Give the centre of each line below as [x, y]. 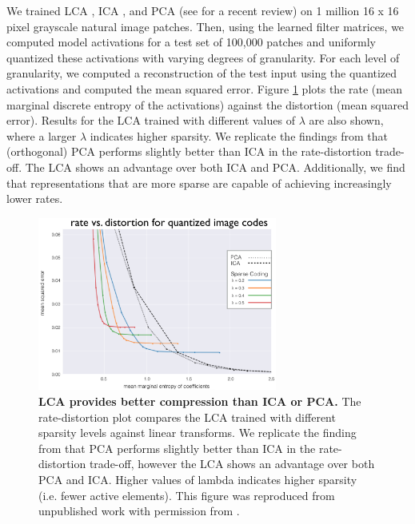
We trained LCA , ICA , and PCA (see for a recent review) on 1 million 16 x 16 [203, 10]
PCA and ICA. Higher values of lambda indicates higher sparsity [198, 479]
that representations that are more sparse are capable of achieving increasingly [199, 183]
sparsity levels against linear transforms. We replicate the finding [198, 433]
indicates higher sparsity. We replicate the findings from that [239, 135]
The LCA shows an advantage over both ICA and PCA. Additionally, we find [215, 167]
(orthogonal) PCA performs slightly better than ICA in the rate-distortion [189, 151]
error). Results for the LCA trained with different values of [151, 120]
